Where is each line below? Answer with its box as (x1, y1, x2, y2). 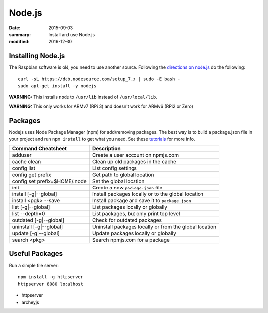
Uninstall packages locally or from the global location (92, 223, 217, 230)
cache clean (12, 158, 41, 165)
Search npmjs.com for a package (92, 236, 170, 243)
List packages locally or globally (92, 204, 168, 211)
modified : (9, 39, 30, 45)
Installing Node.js (9, 52, 65, 60)
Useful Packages (9, 250, 63, 258)
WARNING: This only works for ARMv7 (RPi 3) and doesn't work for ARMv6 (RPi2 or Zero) (9, 103, 194, 109)
